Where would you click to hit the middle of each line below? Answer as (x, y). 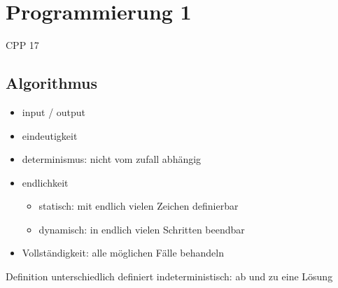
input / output (54, 111)
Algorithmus (51, 83)
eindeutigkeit (50, 135)
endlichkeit (45, 182)
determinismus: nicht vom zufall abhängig (112, 159)
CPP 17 (22, 45)
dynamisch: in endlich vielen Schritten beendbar (142, 229)
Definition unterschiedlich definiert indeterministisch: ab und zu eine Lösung (169, 276)
